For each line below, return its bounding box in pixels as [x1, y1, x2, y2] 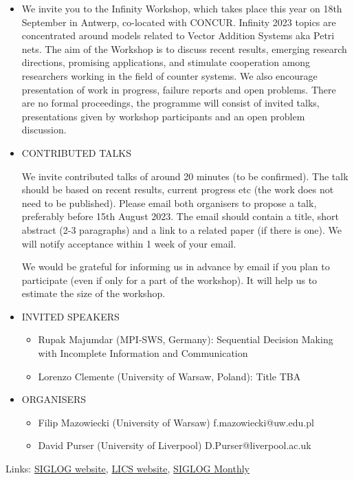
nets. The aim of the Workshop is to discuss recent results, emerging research [21, 41, 347, 56]
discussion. [21, 122, 67, 137]
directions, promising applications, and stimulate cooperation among [21, 55, 311, 69]
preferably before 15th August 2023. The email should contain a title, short [21, 209, 340, 223]
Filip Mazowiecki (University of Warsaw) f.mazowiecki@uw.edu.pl [38, 415, 314, 429]
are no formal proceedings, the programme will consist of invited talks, [21, 96, 320, 110]
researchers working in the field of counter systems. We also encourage [21, 68, 318, 83]
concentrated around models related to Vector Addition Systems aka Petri [21, 28, 335, 43]
